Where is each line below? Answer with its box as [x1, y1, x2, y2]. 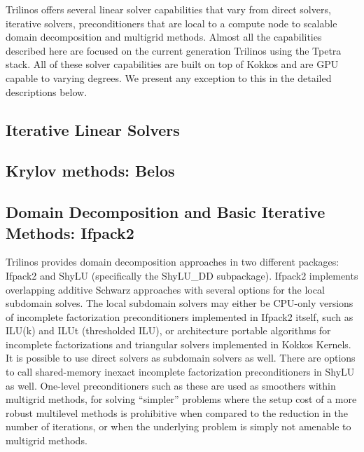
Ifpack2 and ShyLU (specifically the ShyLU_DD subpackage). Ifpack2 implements [6, 268, 358, 282]
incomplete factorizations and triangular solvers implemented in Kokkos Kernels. [6, 336, 351, 351]
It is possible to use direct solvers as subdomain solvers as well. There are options [6, 350, 356, 365]
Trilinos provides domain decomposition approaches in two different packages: [6, 254, 339, 269]
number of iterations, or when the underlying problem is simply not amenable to [6, 419, 351, 434]
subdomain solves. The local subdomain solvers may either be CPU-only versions [6, 296, 353, 310]
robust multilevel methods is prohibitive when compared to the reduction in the [6, 405, 348, 420]
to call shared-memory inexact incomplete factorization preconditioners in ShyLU [6, 364, 355, 379]
